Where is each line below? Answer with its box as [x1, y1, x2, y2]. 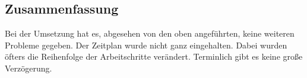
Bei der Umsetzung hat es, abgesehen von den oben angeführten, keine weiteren [5, 27, 295, 40]
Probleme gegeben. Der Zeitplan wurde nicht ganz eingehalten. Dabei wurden [5, 38, 287, 51]
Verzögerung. [5, 61, 52, 74]
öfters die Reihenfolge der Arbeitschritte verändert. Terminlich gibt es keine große [5, 50, 303, 63]
